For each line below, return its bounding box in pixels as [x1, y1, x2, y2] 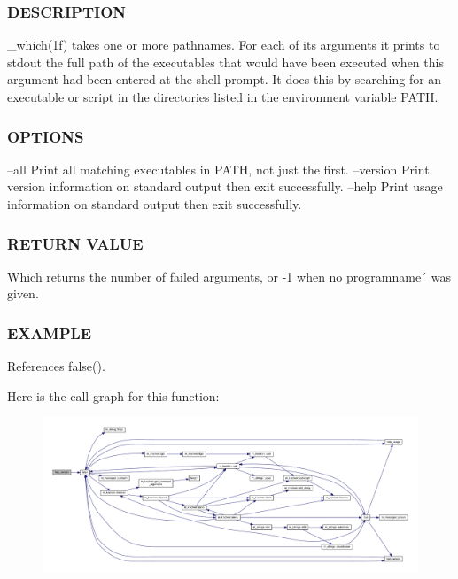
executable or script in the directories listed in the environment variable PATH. [7, 88, 439, 105]
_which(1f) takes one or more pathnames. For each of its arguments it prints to [7, 35, 440, 54]
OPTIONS [7, 125, 84, 147]
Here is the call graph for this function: [7, 386, 220, 405]
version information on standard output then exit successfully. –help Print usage [7, 177, 443, 196]
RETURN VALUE [7, 232, 144, 254]
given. [7, 284, 39, 303]
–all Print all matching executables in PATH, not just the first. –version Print [7, 159, 430, 178]
